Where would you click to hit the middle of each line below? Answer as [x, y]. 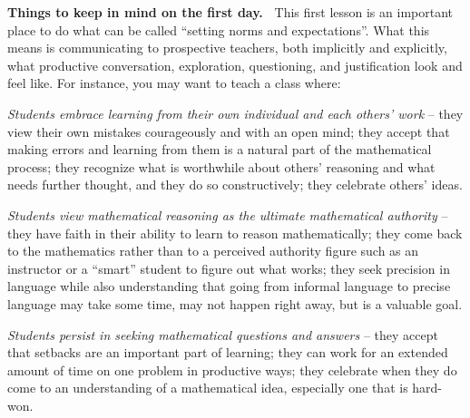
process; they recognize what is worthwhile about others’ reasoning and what [221, 166]
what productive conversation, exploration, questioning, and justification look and [235, 65]
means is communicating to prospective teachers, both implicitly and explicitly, [227, 48]
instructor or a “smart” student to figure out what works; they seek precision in [229, 268]
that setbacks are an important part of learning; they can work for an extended [228, 352]
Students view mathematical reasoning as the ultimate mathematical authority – [228, 214]
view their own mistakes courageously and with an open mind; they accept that [229, 131]
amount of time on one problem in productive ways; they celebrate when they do [232, 369]
